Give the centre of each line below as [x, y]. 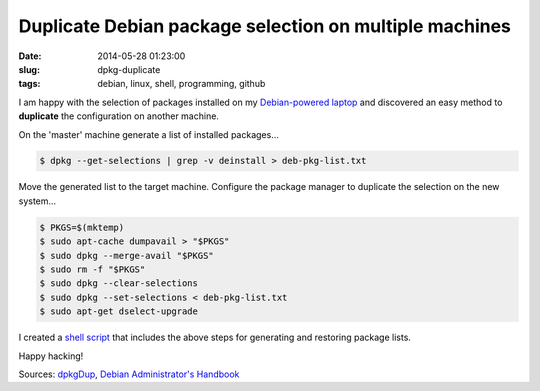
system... [37, 201]
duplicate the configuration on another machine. [119, 116]
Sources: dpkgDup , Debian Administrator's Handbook [129, 374]
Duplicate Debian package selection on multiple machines [265, 26]
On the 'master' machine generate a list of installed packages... [148, 134]
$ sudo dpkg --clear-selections [119, 283]
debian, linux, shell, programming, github [181, 84]
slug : [29, 69]
